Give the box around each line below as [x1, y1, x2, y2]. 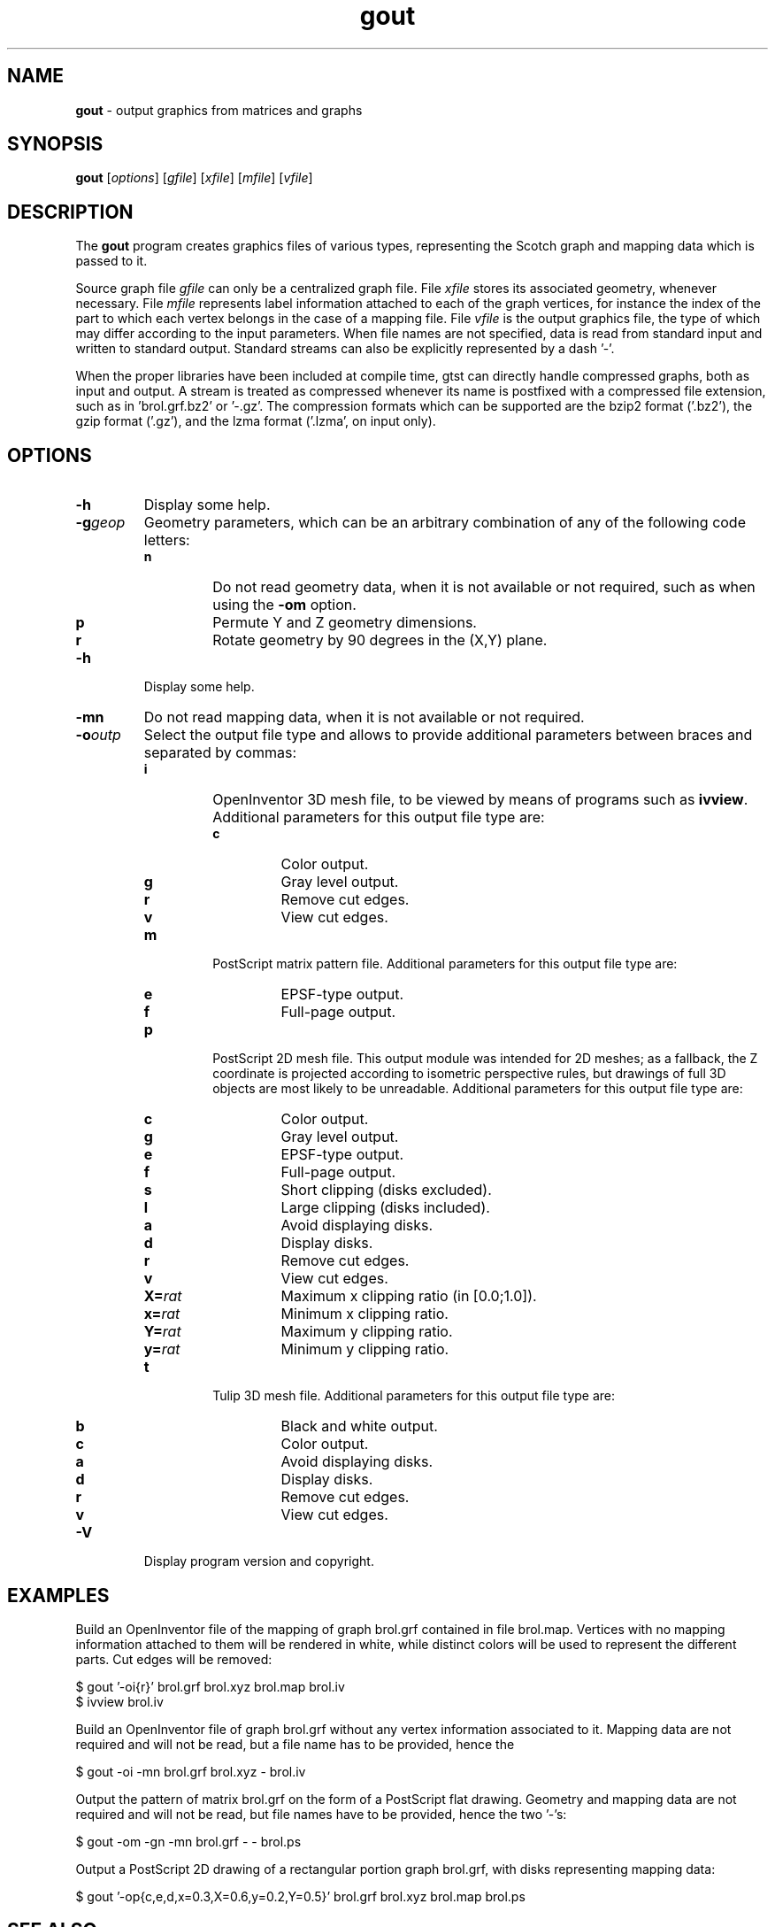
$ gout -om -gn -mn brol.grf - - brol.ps [75, 1833, 302, 1849]
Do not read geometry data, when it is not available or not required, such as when [212, 578, 756, 597]
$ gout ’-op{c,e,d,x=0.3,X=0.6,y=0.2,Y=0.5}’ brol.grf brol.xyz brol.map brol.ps [75, 1888, 526, 1904]
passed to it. [75, 253, 148, 269]
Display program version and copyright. [143, 1553, 374, 1569]
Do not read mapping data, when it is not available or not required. [143, 708, 585, 727]
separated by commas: [143, 744, 296, 762]
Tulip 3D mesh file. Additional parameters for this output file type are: [212, 1388, 616, 1404]
